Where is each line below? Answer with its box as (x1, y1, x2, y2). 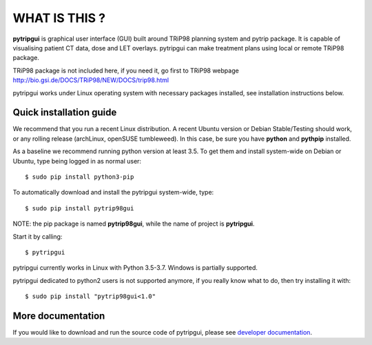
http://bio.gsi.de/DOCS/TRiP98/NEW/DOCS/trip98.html (12, 76, 169, 84)
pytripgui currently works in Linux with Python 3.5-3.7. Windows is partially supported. (12, 264, 258, 272)
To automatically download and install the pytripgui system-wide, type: (12, 188, 214, 197)
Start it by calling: (12, 232, 63, 241)
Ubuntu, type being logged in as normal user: (12, 157, 141, 165)
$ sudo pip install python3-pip (25, 172, 134, 181)
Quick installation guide (12, 107, 117, 119)
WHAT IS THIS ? (12, 10, 106, 26)
